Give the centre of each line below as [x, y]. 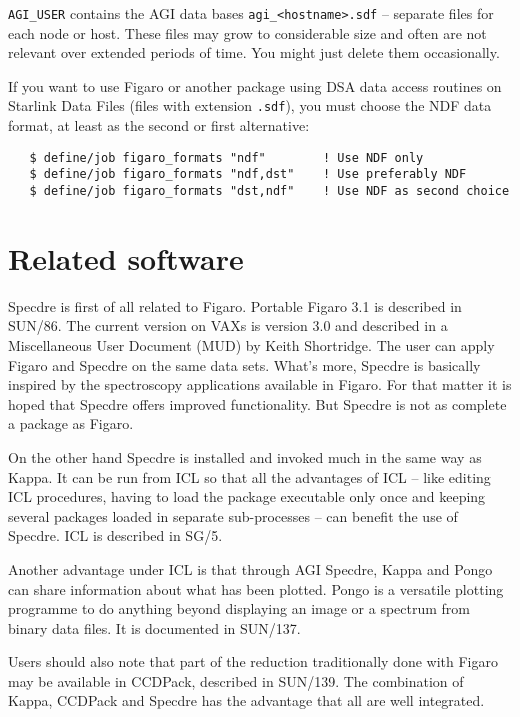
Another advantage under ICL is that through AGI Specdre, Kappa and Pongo [250, 568]
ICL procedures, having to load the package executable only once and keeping [247, 496]
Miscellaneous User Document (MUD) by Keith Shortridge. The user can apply [251, 344]
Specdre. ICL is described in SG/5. [115, 535]
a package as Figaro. [71, 423]
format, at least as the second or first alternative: [159, 125]
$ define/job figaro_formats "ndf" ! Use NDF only [226, 157]
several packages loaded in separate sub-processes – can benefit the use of [233, 515]
